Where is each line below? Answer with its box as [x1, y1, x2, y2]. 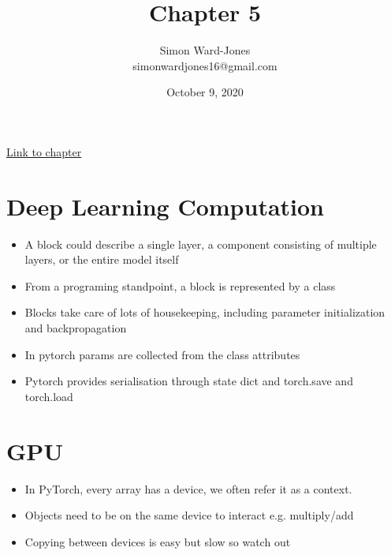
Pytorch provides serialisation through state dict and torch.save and [24, 373, 353, 389]
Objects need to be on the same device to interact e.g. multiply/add [24, 507, 354, 523]
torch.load [24, 388, 73, 404]
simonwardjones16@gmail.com [132, 57, 277, 73]
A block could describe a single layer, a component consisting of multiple [24, 235, 377, 252]
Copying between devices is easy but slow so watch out [24, 533, 291, 549]
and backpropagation [24, 320, 127, 336]
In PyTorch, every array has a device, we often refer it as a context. [24, 480, 352, 497]
